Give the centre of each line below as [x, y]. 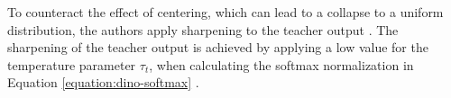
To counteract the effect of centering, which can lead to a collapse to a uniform [225, 12]
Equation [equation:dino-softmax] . [103, 82]
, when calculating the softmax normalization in [281, 64]
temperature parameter [72, 64]
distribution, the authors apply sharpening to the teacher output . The [203, 29]
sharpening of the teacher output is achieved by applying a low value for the [218, 47]
